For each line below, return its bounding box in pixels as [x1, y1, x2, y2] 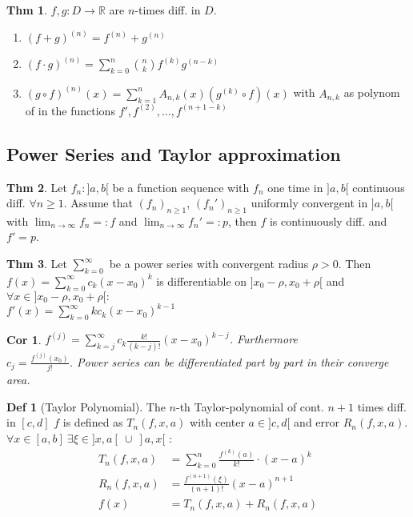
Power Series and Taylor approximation [6, 141, 341, 166]
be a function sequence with [112, 178, 250, 195]
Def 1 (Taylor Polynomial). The [6, 398, 166, 415]
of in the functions [25, 102, 115, 118]
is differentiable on [156, 272, 247, 289]
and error [294, 414, 340, 431]
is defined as [62, 414, 123, 431]
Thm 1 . [6, 2, 47, 18]
